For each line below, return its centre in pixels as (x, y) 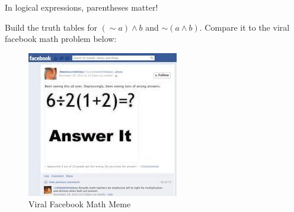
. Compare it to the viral (245, 27)
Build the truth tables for (51, 27)
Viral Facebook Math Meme (80, 204)
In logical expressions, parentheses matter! (82, 7)
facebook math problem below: (61, 39)
